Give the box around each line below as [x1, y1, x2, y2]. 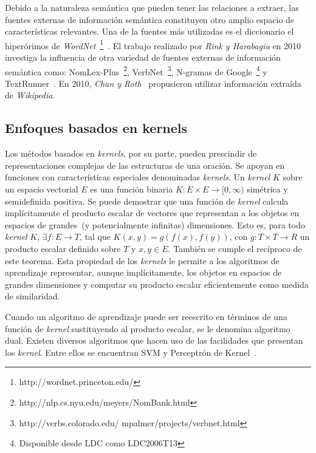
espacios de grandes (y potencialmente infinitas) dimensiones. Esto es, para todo [5, 218, 305, 231]
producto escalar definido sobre [5, 242, 121, 255]
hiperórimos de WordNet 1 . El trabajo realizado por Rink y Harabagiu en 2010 [5, 37, 301, 52]
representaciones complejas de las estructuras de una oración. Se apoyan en [5, 158, 285, 171]
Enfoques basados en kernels [5, 118, 188, 137]
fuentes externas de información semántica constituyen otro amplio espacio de [5, 13, 295, 26]
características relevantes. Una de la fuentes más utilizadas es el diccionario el [5, 25, 294, 38]
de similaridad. [5, 290, 60, 302]
